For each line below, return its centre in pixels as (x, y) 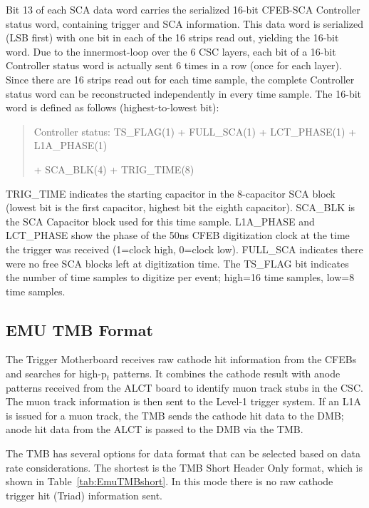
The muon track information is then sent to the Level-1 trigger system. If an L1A (183, 401)
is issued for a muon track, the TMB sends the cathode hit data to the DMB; (175, 415)
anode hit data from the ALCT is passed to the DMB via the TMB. (155, 429)
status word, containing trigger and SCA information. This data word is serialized (184, 23)
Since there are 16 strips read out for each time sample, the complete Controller (180, 79)
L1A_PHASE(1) (71, 145)
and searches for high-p (56, 374)
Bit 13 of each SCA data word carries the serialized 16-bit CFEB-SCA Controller (183, 9)
